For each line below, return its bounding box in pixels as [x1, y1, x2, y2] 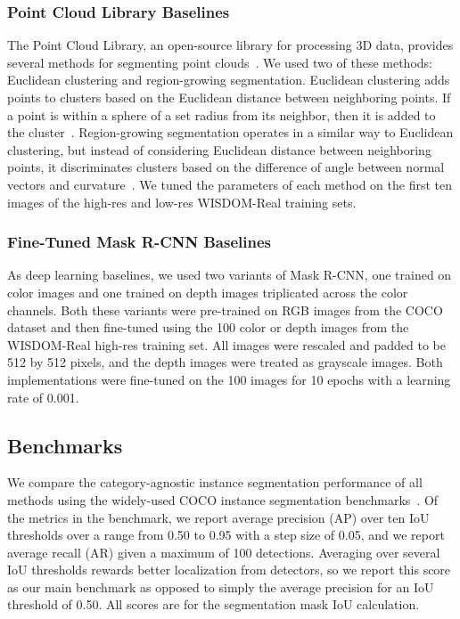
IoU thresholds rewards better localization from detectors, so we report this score [7, 560, 451, 579]
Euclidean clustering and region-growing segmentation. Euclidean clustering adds [7, 70, 450, 89]
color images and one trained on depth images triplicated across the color [7, 282, 408, 301]
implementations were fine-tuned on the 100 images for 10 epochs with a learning [7, 370, 451, 388]
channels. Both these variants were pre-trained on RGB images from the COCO [7, 300, 443, 319]
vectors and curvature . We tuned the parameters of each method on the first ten [7, 175, 453, 193]
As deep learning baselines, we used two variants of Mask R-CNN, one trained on [7, 265, 452, 284]
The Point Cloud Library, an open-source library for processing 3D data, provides [7, 36, 454, 54]
